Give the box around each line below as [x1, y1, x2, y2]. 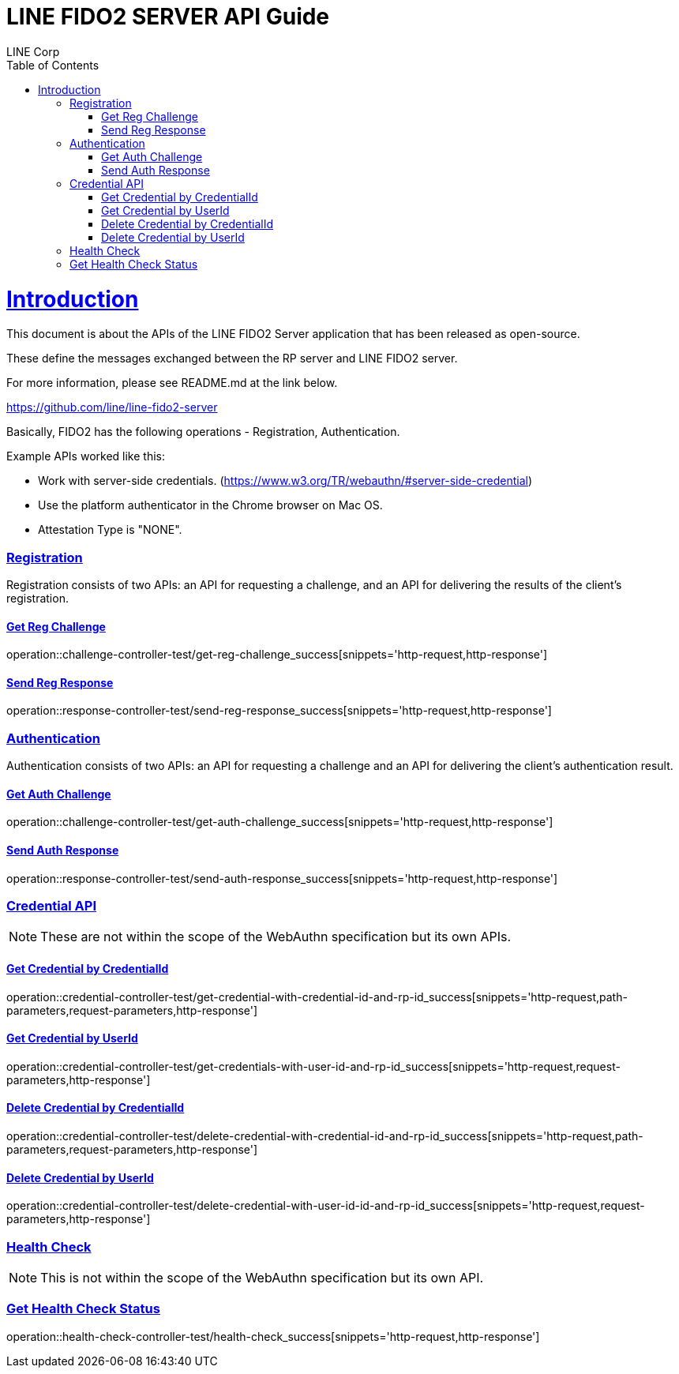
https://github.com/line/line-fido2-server [6, 400, 218, 415]
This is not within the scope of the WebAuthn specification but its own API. [40, 1270, 484, 1286]
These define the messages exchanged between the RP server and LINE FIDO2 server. [6, 351, 458, 366]
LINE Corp [6, 44, 60, 58]
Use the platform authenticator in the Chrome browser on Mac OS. [38, 498, 383, 512]
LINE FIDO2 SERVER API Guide [6, 3, 330, 30]
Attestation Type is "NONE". [38, 523, 182, 537]
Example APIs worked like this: [6, 449, 165, 464]
